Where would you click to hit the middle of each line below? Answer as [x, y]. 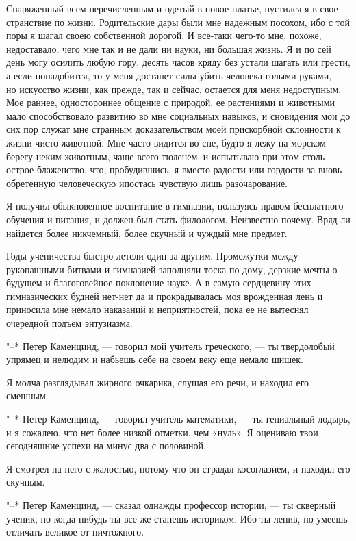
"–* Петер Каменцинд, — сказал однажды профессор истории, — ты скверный [171, 505]
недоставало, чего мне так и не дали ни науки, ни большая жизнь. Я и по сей [169, 48]
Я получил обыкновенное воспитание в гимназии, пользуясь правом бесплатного [175, 206]
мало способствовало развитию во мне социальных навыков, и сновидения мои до [178, 115]
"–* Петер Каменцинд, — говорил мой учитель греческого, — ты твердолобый [170, 345]
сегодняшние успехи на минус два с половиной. [106, 445]
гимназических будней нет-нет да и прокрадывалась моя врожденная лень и [165, 295]
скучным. [26, 482]
